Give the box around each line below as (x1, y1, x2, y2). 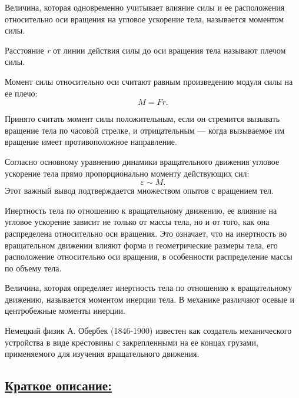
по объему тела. (5, 261, 62, 274)
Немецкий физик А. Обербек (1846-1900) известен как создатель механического (5, 324, 292, 337)
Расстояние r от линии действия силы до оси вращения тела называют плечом (5, 44, 286, 56)
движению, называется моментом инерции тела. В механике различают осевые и (5, 293, 294, 305)
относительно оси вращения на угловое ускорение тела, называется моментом (5, 12, 284, 25)
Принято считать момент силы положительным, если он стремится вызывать (5, 112, 280, 125)
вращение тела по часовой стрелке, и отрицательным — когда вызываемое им (5, 124, 285, 136)
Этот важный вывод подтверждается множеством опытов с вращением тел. (5, 184, 274, 197)
